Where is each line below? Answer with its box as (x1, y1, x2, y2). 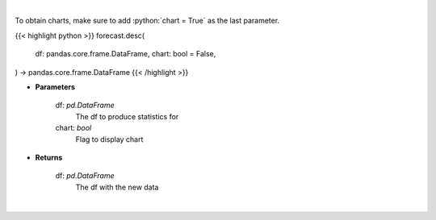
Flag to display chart (75, 134, 144, 144)
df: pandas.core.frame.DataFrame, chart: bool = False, (35, 49, 216, 59)
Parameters (35, 81, 76, 92)
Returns (35, 152, 63, 162)
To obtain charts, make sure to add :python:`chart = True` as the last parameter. (15, 16, 280, 26)
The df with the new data (75, 182, 159, 192)
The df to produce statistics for (75, 111, 179, 121)
